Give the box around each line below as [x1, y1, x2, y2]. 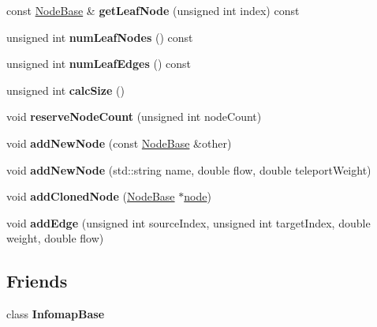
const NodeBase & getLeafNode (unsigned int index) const [6, 2, 300, 18]
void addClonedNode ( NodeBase [6, 188, 175, 205]
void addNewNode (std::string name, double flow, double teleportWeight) [6, 161, 371, 178]
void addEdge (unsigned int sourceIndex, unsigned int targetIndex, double [6, 214, 371, 231]
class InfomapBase [6, 306, 105, 322]
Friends [6, 269, 68, 293]
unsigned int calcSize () [6, 81, 125, 98]
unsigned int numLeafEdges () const [6, 55, 191, 72]
